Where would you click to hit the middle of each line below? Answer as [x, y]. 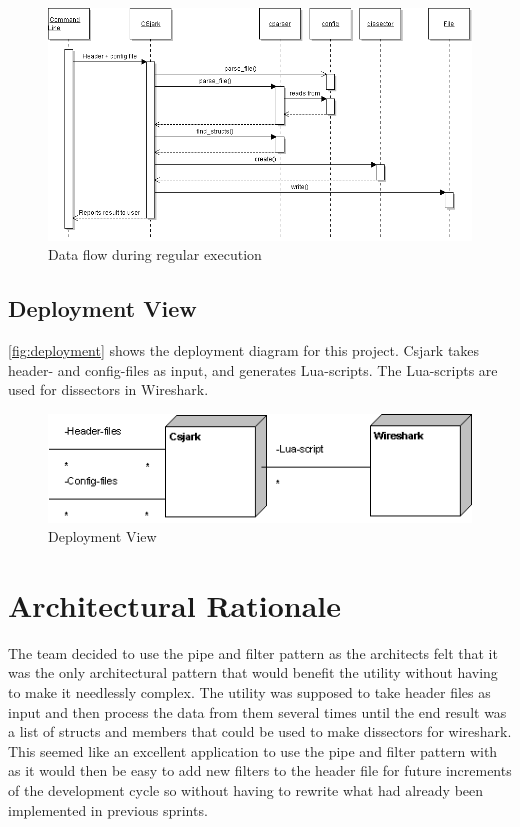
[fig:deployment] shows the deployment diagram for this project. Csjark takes [244, 350]
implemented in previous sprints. [108, 809]
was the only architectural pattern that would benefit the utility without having [253, 672]
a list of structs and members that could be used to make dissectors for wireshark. [260, 731]
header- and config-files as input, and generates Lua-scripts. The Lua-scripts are [253, 369]
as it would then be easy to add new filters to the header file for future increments [260, 770]
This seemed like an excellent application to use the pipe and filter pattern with [253, 750]
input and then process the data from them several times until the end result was [257, 711]
